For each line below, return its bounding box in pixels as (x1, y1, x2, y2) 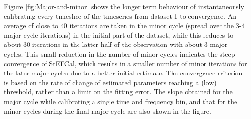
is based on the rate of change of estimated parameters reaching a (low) (4, 77, 217, 87)
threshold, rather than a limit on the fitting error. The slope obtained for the (4, 87, 233, 97)
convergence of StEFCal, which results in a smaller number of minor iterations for (4, 58, 247, 68)
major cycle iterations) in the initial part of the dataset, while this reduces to (4, 30, 234, 40)
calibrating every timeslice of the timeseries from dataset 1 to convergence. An (4, 11, 236, 21)
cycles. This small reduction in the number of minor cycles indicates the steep (4, 48, 235, 59)
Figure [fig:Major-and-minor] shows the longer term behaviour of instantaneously (4, 1, 244, 11)
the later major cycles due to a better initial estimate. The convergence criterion (4, 68, 243, 78)
